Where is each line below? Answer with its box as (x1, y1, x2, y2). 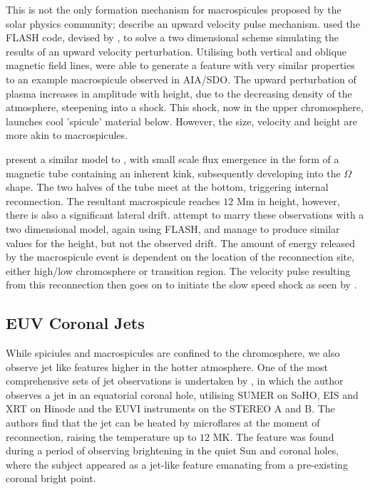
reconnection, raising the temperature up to (6, 429, 197, 444)
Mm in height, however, (236, 193, 340, 208)
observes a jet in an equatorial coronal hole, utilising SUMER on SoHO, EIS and (6, 387, 359, 402)
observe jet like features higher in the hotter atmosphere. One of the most (6, 359, 328, 374)
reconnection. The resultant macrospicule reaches (6, 193, 220, 208)
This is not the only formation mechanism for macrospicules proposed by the (6, 2, 341, 16)
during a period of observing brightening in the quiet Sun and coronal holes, (6, 443, 339, 458)
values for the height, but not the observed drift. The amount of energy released (6, 235, 356, 250)
